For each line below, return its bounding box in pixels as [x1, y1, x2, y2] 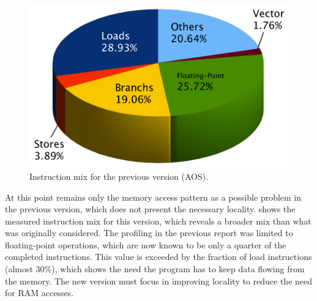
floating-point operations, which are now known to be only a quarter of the [5, 238, 286, 251]
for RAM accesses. [5, 286, 74, 299]
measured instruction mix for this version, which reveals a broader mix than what [5, 214, 311, 227]
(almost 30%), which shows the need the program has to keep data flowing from [5, 262, 305, 275]
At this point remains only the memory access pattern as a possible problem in [5, 190, 302, 203]
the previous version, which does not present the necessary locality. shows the [5, 203, 296, 215]
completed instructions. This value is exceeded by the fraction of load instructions [5, 250, 312, 263]
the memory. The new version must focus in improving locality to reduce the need [5, 274, 313, 287]
